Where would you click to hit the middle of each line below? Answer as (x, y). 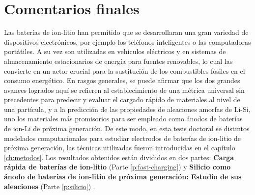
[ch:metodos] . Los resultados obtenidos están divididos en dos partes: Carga (119, 157)
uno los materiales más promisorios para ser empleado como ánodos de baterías (123, 119)
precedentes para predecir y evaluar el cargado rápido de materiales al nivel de (122, 99)
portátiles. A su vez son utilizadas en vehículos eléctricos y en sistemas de (115, 51)
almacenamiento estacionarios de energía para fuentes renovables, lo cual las (118, 61)
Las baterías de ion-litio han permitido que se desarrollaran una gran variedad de (126, 32)
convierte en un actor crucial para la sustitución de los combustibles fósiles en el (125, 70)
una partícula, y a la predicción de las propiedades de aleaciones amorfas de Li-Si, (127, 109)
